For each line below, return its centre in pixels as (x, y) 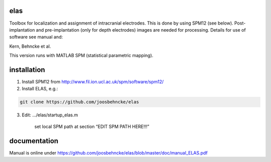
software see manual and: (36, 37)
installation (27, 69)
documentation (34, 141)
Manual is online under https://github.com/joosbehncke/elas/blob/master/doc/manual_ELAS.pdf (108, 152)
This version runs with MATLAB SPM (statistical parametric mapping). (81, 56)
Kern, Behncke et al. (30, 46)
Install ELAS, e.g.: (40, 89)
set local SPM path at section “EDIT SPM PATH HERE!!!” (92, 126)
